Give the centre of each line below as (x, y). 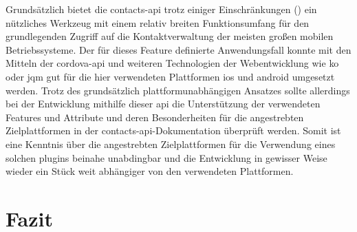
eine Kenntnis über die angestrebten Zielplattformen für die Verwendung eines (171, 144)
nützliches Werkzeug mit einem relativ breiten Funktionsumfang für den (158, 22)
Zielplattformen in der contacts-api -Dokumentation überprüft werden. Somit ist (173, 130)
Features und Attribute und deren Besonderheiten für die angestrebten (155, 117)
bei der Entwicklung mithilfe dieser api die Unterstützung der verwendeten (163, 104)
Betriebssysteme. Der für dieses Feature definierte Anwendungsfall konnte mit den (178, 49)
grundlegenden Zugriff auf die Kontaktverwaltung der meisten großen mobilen (170, 36)
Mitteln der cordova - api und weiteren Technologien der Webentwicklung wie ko (172, 63)
